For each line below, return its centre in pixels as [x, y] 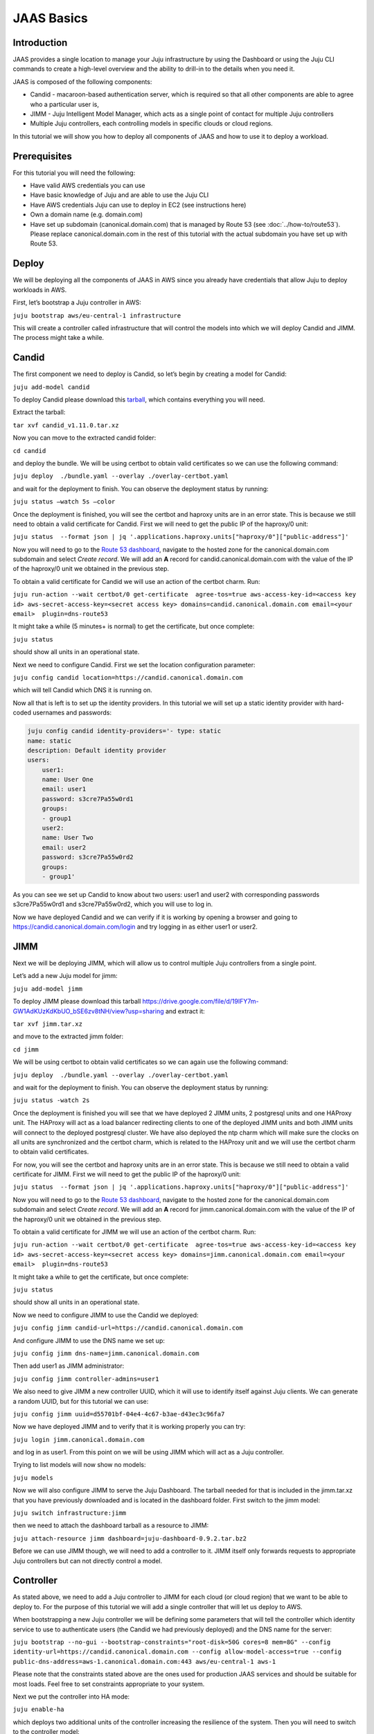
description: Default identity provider [97, 750]
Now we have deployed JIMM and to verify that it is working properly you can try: [129, 1427]
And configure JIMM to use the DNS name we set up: [89, 1340]
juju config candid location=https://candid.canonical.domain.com [128, 677]
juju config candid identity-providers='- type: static [124, 731]
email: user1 [64, 789]
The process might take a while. [58, 338]
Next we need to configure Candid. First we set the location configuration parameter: [134, 664]
